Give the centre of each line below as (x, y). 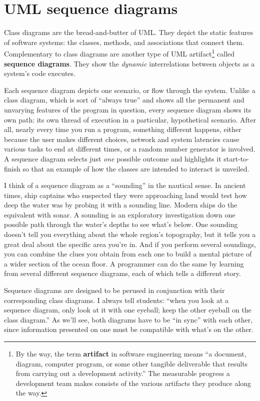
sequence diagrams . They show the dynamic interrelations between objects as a (129, 63)
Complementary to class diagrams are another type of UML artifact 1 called (119, 53)
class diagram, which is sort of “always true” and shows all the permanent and (124, 100)
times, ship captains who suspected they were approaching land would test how (125, 195)
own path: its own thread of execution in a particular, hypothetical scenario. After (130, 119)
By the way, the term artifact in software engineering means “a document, (131, 353)
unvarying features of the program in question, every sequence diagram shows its (128, 109)
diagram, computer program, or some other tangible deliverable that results (132, 363)
